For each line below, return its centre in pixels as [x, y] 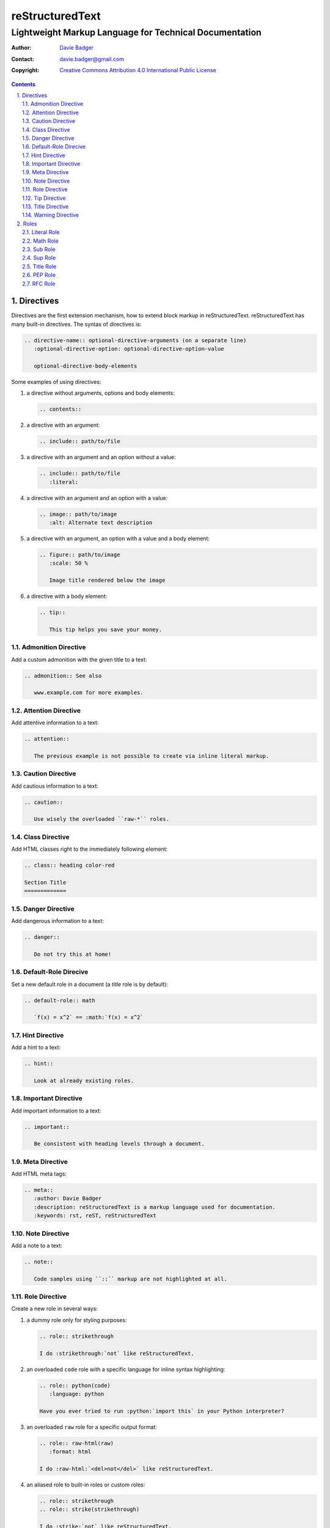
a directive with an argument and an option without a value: [101, 457]
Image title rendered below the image [107, 580]
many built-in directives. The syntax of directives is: [76, 324]
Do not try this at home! [73, 954]
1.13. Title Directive [46, 207]
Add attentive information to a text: [55, 723]
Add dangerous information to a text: [57, 921]
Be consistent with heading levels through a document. [119, 1144]
